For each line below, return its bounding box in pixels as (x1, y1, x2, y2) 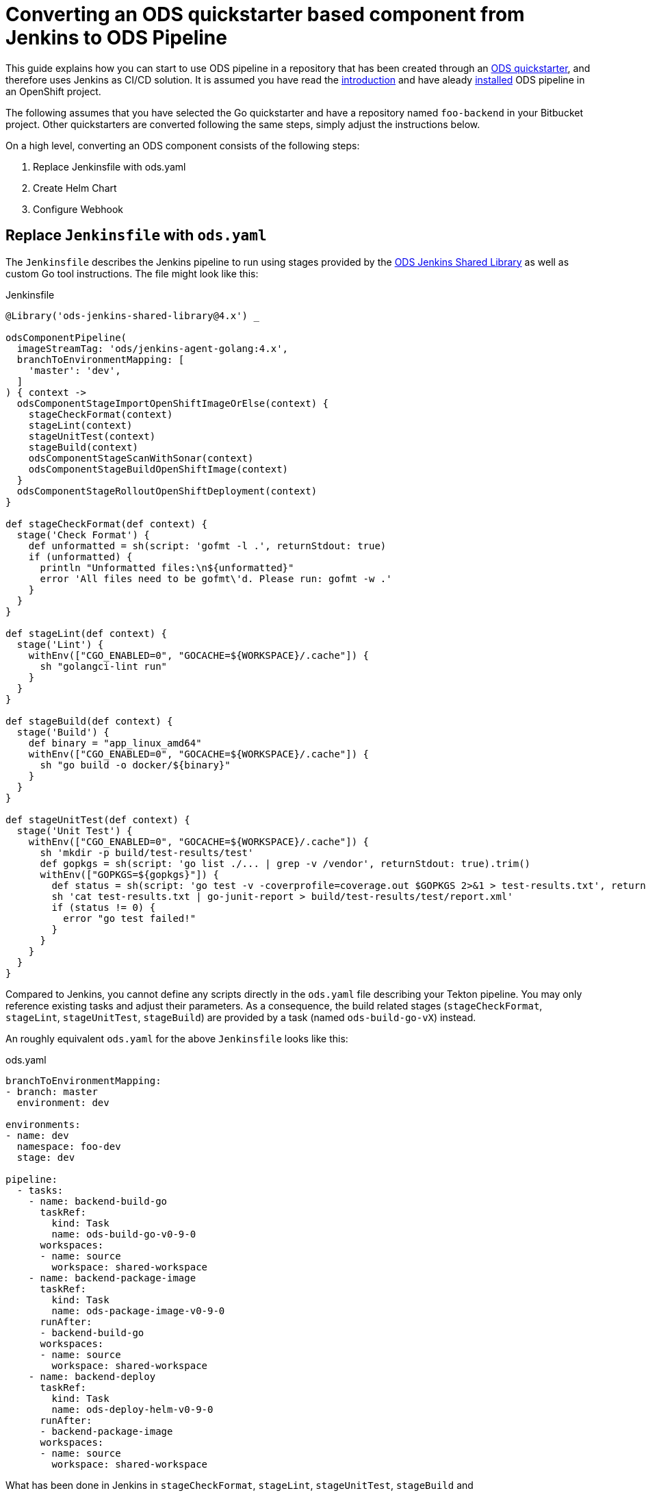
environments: (5, 1118, 81, 1130)
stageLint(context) (28, 419, 133, 431)
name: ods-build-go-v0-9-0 (51, 1228, 196, 1240)
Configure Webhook (33, 203, 124, 215)
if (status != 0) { (51, 901, 156, 913)
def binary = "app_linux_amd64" (28, 737, 202, 749)
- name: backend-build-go (28, 1195, 168, 1207)
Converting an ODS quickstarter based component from (5, 3, 525, 26)
